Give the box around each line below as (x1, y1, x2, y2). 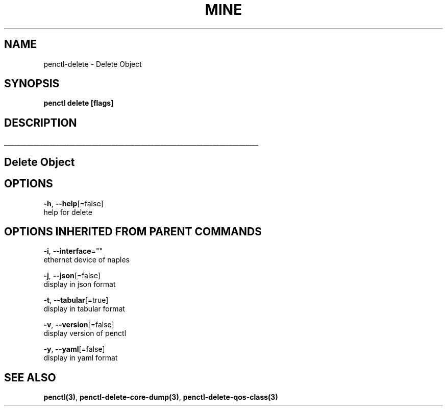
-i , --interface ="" (43, 247, 103, 256)
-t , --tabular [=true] (43, 296, 109, 305)
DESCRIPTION (4, 116, 77, 129)
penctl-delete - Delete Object (43, 59, 142, 68)
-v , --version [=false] (43, 320, 114, 329)
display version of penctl (43, 329, 127, 338)
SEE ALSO (4, 371, 56, 384)
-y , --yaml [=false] (43, 345, 105, 354)
